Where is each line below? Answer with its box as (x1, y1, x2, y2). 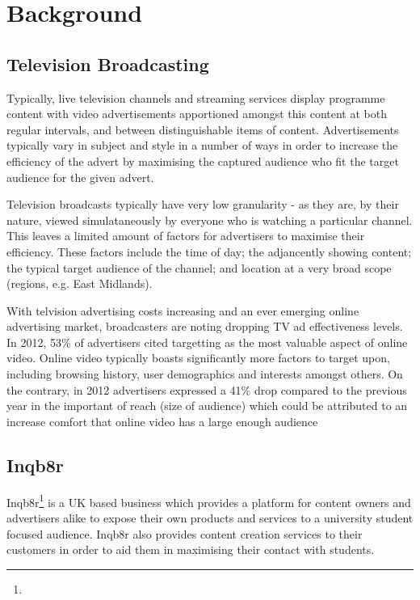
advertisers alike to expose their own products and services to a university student (6, 509, 414, 526)
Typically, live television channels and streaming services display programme (6, 89, 385, 106)
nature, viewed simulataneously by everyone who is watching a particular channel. (6, 211, 413, 228)
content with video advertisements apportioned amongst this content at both (6, 105, 387, 122)
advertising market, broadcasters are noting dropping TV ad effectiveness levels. (6, 318, 403, 335)
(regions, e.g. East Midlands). (6, 275, 153, 292)
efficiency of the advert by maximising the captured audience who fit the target (6, 152, 399, 169)
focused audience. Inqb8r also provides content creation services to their (6, 525, 363, 542)
